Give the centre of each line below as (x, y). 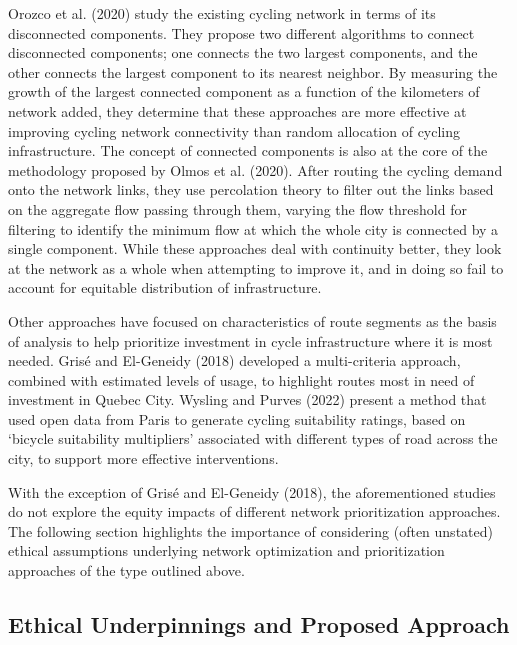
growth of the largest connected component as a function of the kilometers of (244, 91)
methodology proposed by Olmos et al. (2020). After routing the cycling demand (255, 169)
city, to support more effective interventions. (143, 458)
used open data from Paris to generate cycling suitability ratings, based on (237, 418)
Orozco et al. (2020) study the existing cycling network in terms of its (222, 13)
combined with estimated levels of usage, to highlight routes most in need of (241, 379)
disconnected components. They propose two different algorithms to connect (241, 32)
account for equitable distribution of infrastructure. (165, 287)
